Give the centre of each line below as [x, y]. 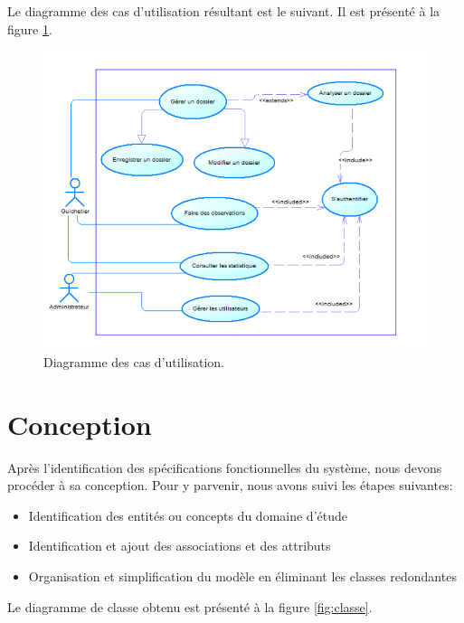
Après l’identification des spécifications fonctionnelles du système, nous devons [225, 467]
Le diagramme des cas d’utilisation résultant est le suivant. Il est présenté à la [224, 11]
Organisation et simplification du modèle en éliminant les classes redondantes [242, 576]
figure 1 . [30, 28]
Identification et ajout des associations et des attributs [180, 546]
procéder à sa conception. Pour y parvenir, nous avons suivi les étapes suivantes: [230, 485]
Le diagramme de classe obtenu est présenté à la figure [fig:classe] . [190, 606]
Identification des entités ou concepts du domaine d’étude [188, 515]
